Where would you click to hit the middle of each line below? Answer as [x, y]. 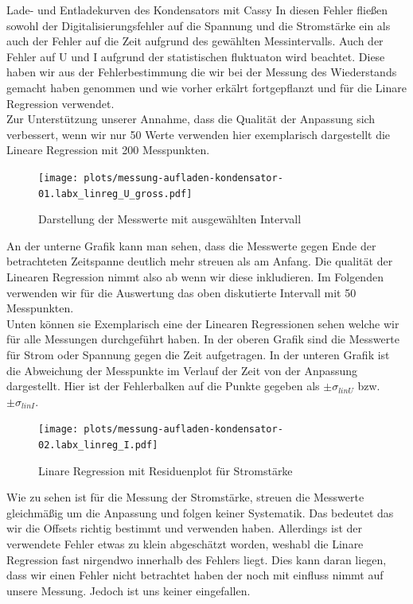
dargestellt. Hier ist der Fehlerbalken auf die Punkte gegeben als [163, 386]
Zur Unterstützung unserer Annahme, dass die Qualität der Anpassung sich [191, 119]
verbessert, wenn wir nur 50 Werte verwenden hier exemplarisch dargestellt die [199, 134]
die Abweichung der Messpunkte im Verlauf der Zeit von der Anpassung [182, 370]
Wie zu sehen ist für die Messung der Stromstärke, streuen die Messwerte [185, 497]
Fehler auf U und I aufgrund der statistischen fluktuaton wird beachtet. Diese [196, 56]
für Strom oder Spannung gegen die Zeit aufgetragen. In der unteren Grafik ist [198, 354]
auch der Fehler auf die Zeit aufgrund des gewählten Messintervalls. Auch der [195, 41]
